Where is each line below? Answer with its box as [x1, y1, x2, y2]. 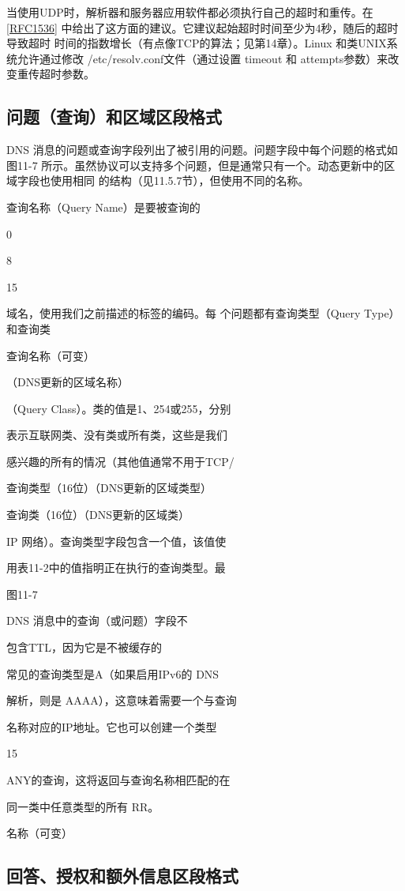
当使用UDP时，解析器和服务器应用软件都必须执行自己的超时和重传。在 [6, 4, 373, 20]
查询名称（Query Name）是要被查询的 [6, 198, 201, 215]
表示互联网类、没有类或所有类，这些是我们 [6, 427, 227, 443]
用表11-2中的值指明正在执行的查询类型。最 [6, 559, 226, 576]
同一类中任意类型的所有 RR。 [6, 798, 159, 814]
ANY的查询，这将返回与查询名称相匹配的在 [6, 772, 231, 788]
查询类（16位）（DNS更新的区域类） [6, 506, 189, 523]
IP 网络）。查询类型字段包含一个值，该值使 [6, 532, 227, 549]
